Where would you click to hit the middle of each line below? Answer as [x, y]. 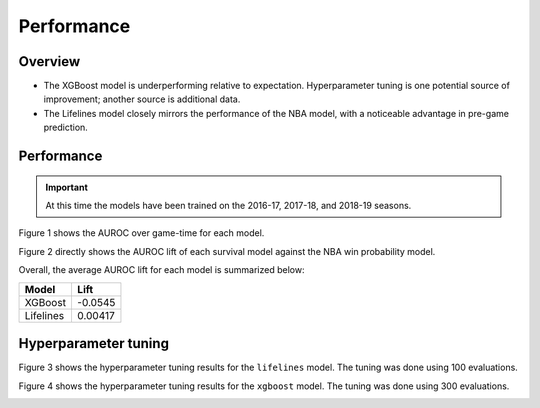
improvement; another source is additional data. [142, 99]
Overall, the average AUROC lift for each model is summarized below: [161, 270]
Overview [49, 61]
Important [67, 187]
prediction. [66, 127]
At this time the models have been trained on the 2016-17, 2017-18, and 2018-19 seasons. [228, 206]
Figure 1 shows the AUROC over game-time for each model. [141, 233]
